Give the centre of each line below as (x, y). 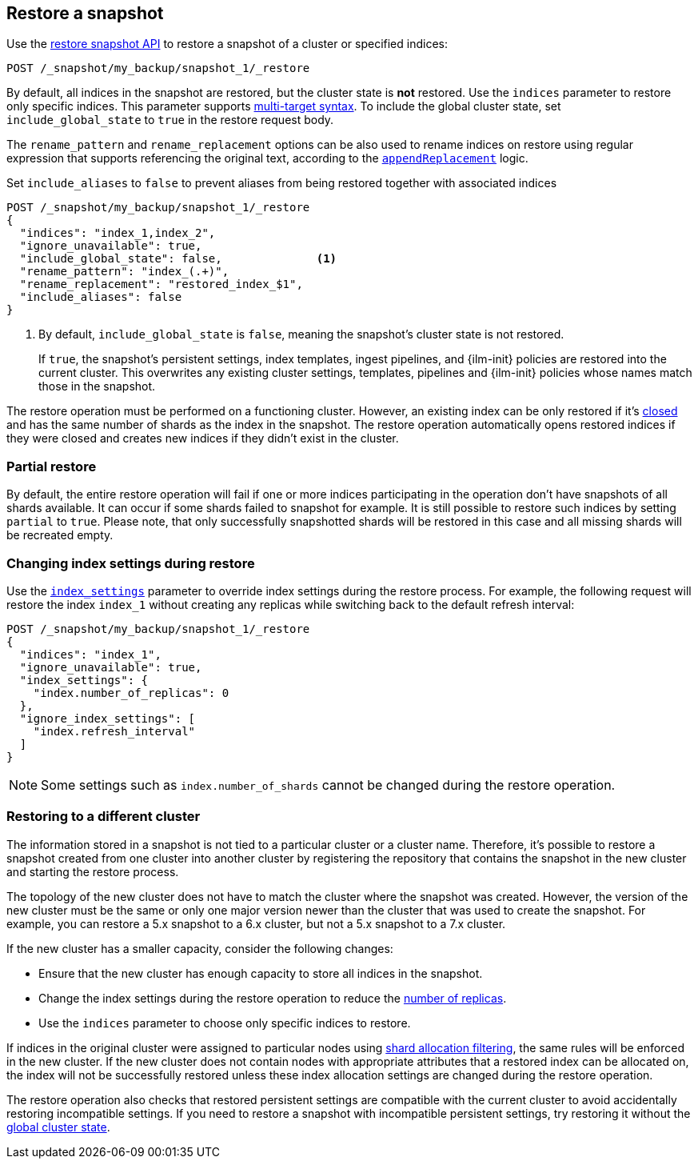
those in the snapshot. (97, 386)
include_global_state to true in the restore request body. (170, 120)
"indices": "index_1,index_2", (118, 233)
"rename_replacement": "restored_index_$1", (161, 284)
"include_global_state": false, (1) (178, 259)
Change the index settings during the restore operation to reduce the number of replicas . (273, 998)
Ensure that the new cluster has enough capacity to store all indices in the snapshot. (261, 973)
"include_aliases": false (101, 297)
